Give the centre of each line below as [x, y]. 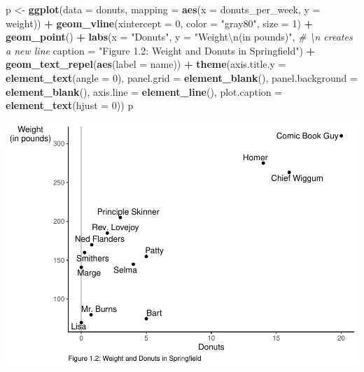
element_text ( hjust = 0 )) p [70, 105]
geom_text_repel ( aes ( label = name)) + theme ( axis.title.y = [146, 64]
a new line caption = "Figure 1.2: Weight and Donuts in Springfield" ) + [161, 50]
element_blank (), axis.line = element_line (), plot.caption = [144, 91]
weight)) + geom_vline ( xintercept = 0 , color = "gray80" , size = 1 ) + [160, 23]
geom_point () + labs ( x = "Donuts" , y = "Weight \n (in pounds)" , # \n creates [179, 37]
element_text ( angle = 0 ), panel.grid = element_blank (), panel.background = [182, 77]
